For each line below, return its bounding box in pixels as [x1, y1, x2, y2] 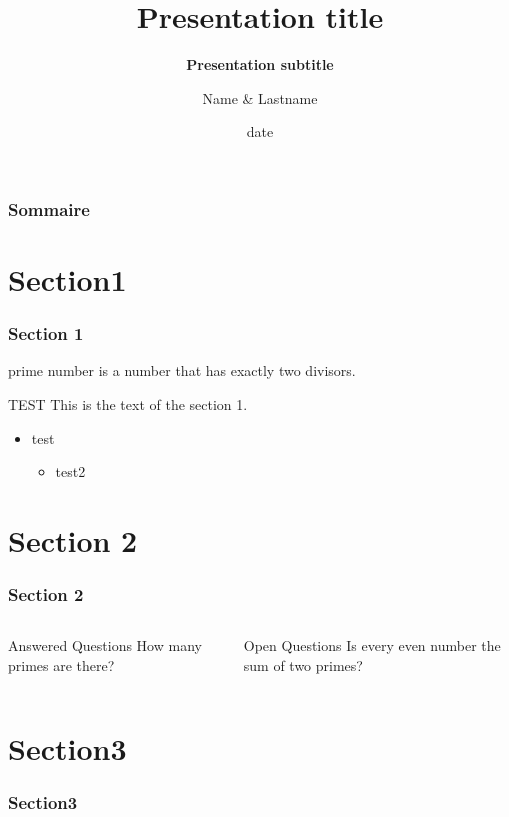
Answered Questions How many [8, 635, 202, 656]
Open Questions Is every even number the [243, 635, 501, 656]
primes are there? [8, 654, 115, 675]
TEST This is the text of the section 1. [8, 394, 248, 415]
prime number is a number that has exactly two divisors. [8, 360, 356, 381]
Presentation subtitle [186, 54, 334, 75]
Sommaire [8, 196, 90, 221]
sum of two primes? [243, 654, 363, 675]
